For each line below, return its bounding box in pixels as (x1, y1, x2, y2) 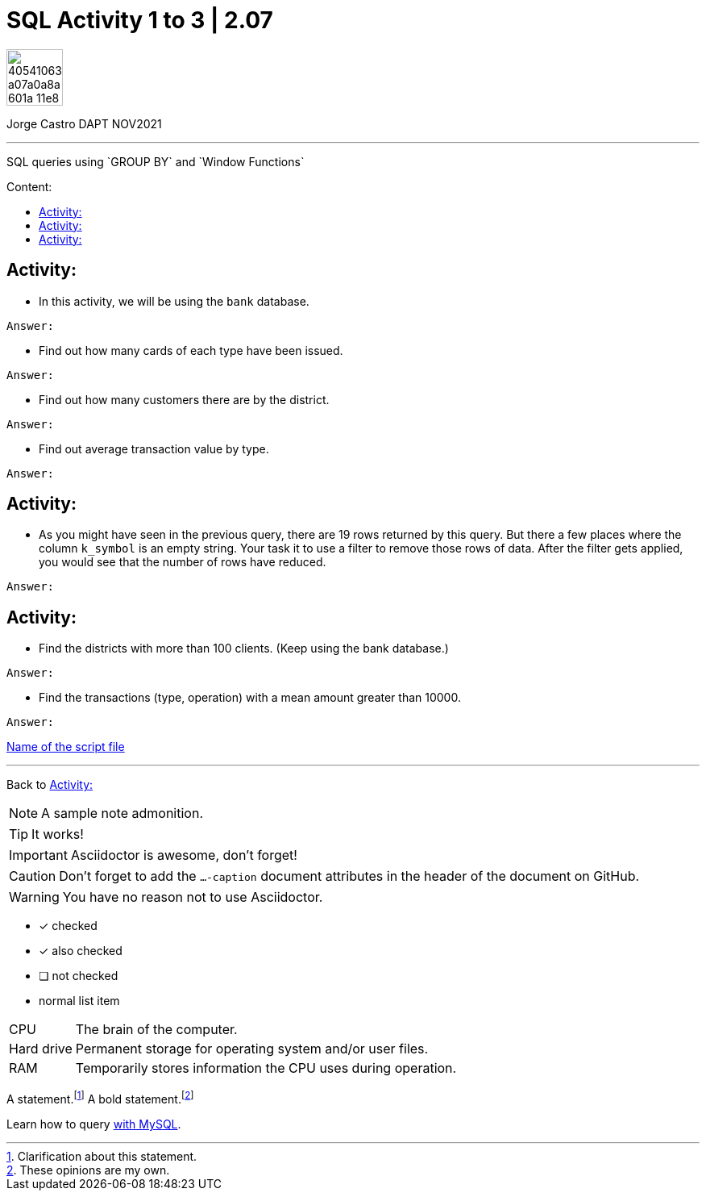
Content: (6, 179, 52, 194)
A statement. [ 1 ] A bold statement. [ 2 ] (6, 1090, 194, 1106)
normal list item (39, 994, 120, 1008)
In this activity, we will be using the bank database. (39, 294, 309, 308)
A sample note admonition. (41, 805, 203, 822)
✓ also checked (39, 944, 123, 958)
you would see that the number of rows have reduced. (39, 555, 326, 569)
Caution (9, 868, 56, 885)
